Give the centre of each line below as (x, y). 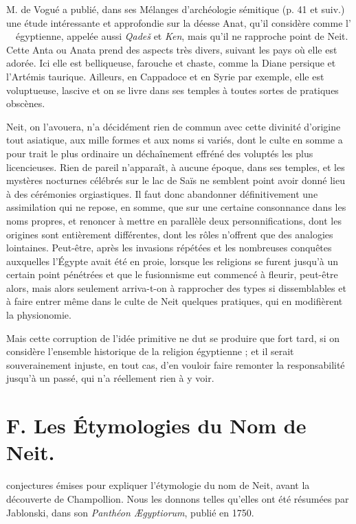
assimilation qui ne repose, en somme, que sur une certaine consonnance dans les (176, 207)
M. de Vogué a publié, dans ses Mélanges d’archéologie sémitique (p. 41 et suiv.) (176, 9)
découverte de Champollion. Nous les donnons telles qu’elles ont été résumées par (178, 498)
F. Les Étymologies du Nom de (156, 425)
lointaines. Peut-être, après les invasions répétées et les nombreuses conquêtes (169, 248)
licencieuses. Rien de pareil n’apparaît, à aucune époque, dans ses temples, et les (176, 167)
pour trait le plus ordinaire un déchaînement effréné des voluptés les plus (160, 153)
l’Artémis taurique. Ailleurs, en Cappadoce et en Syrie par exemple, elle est (165, 76)
